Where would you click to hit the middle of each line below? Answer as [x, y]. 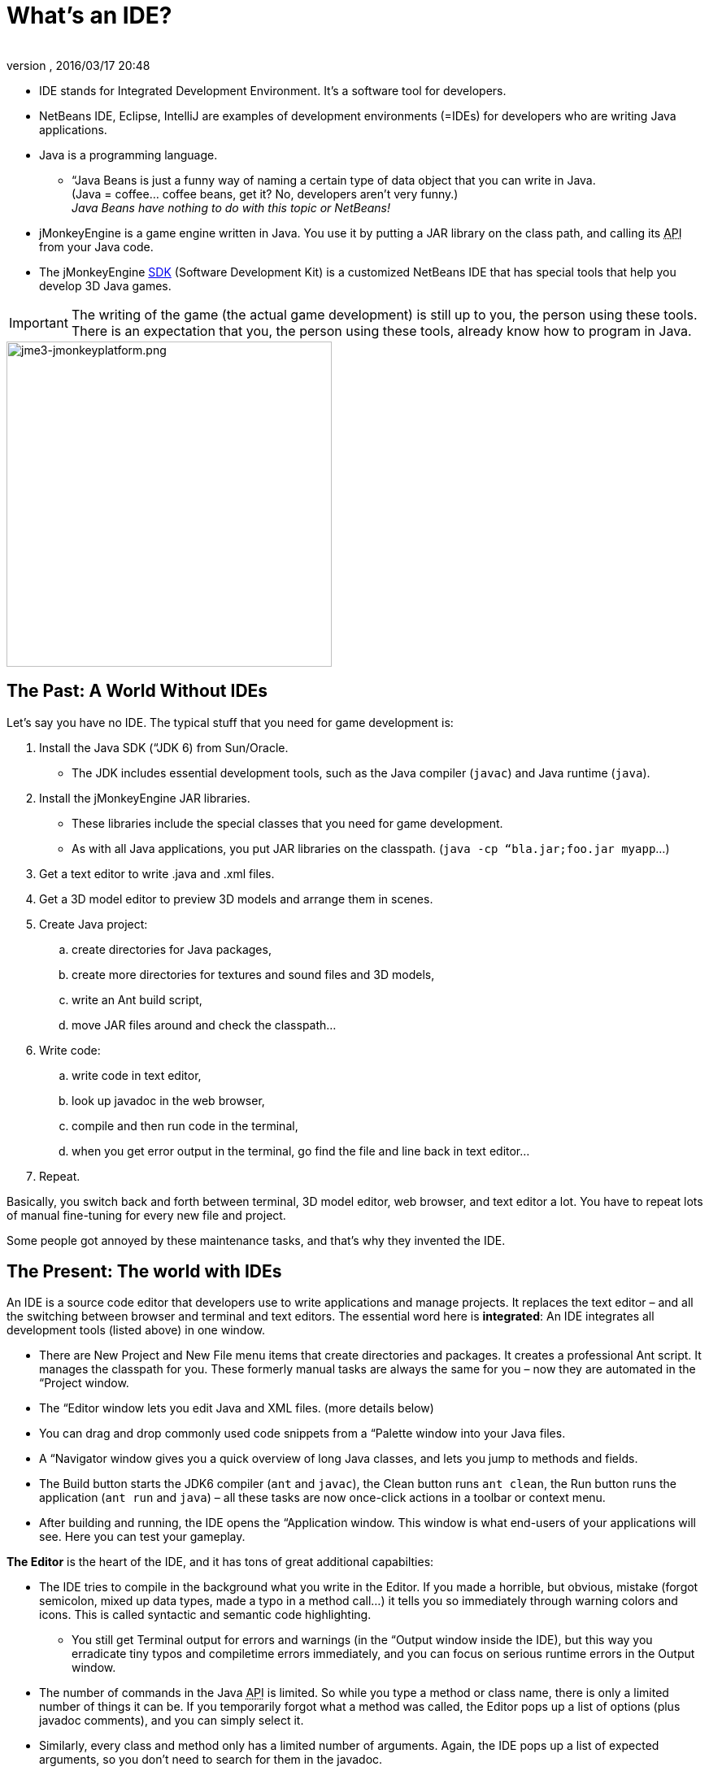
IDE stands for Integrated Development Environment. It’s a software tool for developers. [273, 90]
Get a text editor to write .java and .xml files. [157, 873]
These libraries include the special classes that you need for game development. [287, 823]
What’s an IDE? [89, 15]
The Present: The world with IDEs [144, 1272]
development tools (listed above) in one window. [136, 1330]
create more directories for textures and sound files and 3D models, [253, 974]
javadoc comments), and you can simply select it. [172, 1721]
